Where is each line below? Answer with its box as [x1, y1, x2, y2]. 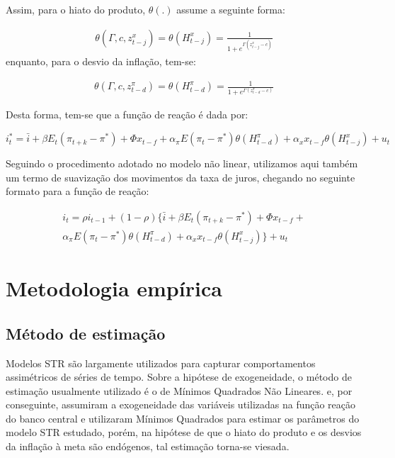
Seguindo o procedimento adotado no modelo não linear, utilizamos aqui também [6, 156, 358, 171]
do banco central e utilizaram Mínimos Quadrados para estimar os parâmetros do [6, 410, 360, 425]
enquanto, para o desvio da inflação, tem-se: [6, 53, 196, 68]
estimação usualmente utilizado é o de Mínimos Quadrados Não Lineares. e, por [6, 383, 353, 398]
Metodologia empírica [6, 274, 222, 303]
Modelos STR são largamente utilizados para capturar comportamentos [6, 355, 316, 370]
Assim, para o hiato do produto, [6, 2, 146, 16]
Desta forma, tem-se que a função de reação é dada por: [6, 107, 248, 122]
